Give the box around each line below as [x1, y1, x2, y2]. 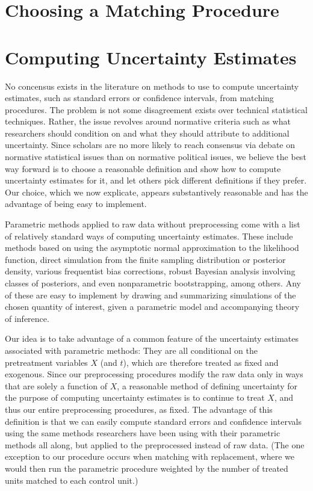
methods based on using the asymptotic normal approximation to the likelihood [5, 241, 299, 254]
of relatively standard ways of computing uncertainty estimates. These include [5, 229, 293, 242]
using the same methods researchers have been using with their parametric [5, 427, 280, 439]
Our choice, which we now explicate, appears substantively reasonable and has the [5, 185, 308, 198]
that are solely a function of [5, 379, 108, 392]
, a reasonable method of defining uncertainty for [117, 379, 297, 392]
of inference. [5, 312, 49, 324]
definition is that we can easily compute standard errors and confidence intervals [5, 415, 302, 427]
